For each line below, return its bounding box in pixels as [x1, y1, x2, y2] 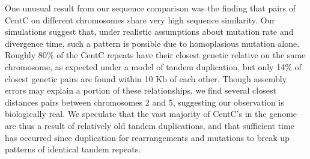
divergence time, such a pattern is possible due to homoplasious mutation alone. [5, 37, 300, 49]
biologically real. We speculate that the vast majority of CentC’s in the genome [5, 107, 297, 120]
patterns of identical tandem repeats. [5, 143, 141, 155]
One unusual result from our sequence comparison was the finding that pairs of [5, 2, 296, 14]
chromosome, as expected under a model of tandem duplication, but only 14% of [5, 60, 302, 73]
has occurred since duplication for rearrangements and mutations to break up [5, 131, 290, 143]
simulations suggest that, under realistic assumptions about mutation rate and [5, 25, 294, 38]
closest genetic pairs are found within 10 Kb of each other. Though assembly [5, 72, 287, 85]
